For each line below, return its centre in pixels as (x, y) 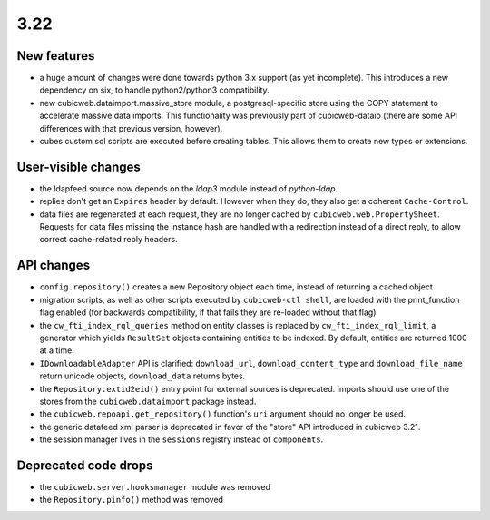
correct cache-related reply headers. (108, 240)
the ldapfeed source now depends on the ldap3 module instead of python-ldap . (189, 188)
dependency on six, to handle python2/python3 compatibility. (154, 90)
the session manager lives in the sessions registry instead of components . (181, 439)
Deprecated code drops (85, 465)
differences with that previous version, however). (131, 128)
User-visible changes (78, 167)
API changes (54, 265)
